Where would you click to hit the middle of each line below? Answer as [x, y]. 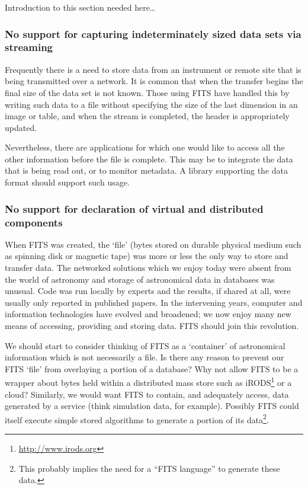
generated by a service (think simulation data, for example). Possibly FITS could [152, 406]
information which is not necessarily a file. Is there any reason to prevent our [145, 357]
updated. [21, 127]
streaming [29, 47]
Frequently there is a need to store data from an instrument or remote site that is [153, 69]
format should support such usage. [67, 182]
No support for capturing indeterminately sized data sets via [153, 33]
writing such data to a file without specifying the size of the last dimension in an [151, 104]
